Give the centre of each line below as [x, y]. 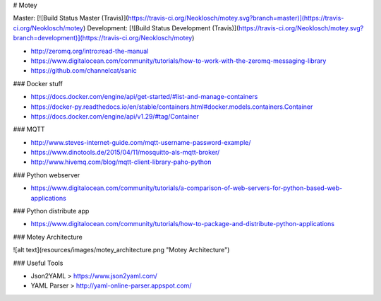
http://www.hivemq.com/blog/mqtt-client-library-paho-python [121, 162]
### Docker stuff [38, 83]
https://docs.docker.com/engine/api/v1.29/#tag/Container [115, 116]
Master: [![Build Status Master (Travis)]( [71, 18]
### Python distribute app [51, 211]
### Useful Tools [38, 263]
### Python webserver [47, 175]
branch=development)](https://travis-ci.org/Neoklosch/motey [103, 38]
